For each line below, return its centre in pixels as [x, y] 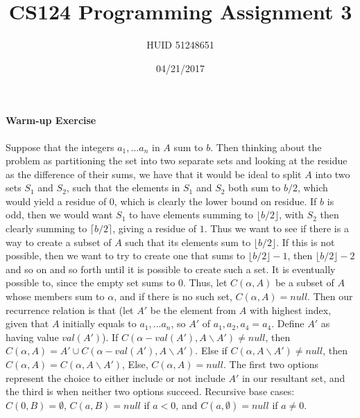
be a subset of [305, 282]
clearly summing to [46, 228]
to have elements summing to [191, 215]
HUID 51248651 [180, 45]
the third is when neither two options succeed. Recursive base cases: [150, 391]
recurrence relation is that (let [70, 310]
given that [27, 323]
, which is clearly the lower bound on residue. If [215, 201]
